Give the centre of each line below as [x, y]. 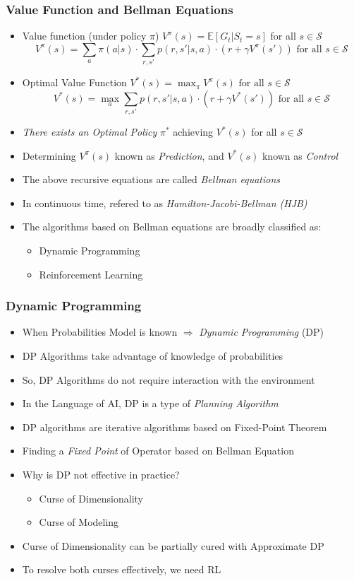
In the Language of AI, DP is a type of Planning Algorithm [150, 403]
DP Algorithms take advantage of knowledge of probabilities [153, 356]
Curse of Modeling [79, 522]
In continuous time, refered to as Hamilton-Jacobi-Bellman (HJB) [165, 203]
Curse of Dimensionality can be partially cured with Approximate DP [173, 545]
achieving [193, 132]
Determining [49, 155]
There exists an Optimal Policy [90, 132]
